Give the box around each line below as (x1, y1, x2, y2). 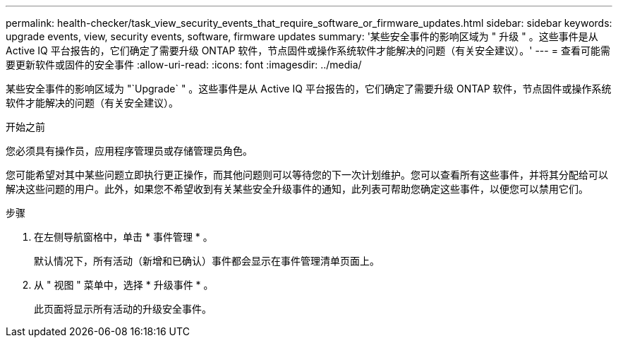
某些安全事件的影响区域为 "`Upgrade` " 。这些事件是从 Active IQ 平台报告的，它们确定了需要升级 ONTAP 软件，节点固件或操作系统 (6, 83, 612, 95)
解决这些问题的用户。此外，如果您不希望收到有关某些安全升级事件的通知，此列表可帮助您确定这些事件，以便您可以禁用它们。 (6, 183, 588, 195)
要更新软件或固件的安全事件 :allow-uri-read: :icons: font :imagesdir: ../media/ (6, 59, 362, 71)
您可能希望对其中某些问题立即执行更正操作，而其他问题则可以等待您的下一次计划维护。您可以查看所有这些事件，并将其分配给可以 (6, 169, 608, 181)
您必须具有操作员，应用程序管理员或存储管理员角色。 (6, 145, 253, 157)
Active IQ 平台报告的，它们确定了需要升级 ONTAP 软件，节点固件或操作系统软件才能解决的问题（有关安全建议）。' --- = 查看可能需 (6, 44, 610, 56)
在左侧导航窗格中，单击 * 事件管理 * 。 (34, 231, 213, 243)
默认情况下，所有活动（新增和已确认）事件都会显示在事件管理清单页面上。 (34, 255, 380, 267)
